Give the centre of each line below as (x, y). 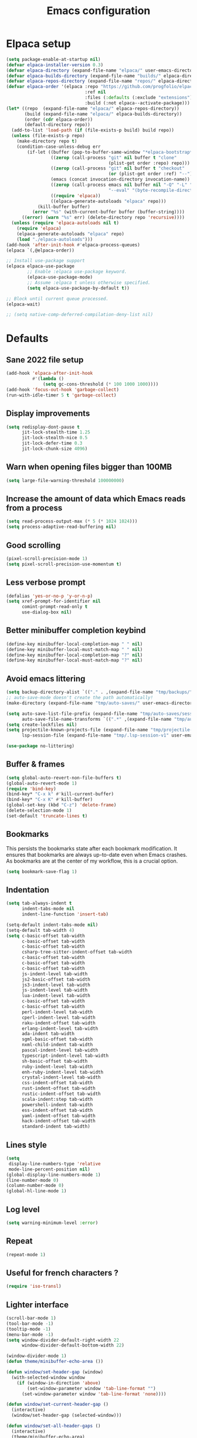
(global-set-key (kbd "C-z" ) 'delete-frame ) (61, 805)
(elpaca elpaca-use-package (40, 266)
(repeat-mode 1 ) (26, 1254)
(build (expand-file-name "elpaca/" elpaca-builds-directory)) (103, 114)
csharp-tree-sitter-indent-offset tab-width (77, 952)
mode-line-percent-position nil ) (50, 1169)
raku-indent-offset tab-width (58, 1023)
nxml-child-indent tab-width (57, 1045)
